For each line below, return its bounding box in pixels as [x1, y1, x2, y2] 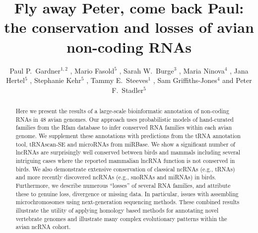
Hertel [6, 75, 25, 85]
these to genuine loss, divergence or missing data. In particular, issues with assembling [15, 189, 239, 198]
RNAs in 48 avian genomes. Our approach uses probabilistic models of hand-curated [15, 115, 234, 123]
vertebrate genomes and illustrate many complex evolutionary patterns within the [15, 214, 227, 223]
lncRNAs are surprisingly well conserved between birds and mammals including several [15, 148, 241, 156]
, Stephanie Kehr [30, 75, 81, 85]
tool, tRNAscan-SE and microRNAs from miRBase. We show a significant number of [15, 140, 235, 148]
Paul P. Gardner [9, 65, 61, 76]
